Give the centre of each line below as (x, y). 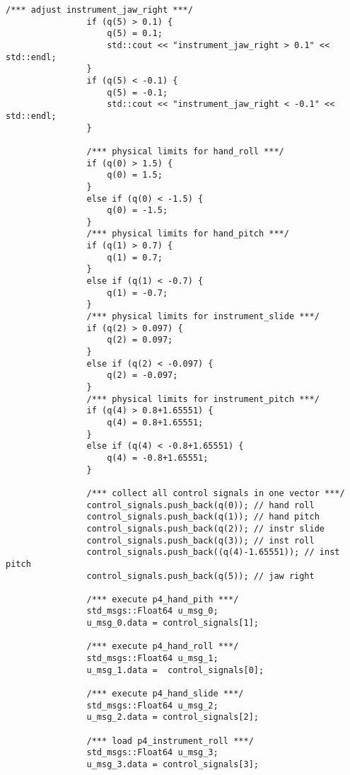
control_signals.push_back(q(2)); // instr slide (206, 528)
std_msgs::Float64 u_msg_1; (152, 659)
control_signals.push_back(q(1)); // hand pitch (203, 517)
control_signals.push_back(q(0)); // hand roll (200, 505)
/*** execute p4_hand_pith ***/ (163, 599)
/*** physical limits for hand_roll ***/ (185, 151)
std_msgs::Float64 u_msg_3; (152, 753)
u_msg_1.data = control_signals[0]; (175, 670)
